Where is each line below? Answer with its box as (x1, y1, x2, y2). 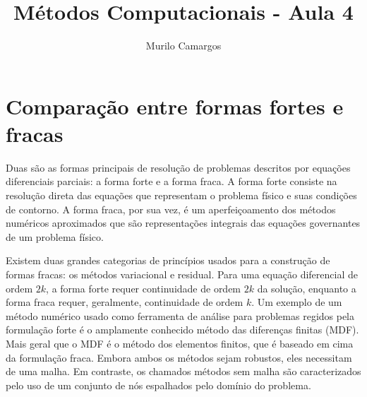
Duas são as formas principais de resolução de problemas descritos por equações (6, 160, 351, 174)
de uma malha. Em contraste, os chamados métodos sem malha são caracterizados (6, 364, 361, 379)
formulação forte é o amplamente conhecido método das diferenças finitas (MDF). (6, 322, 359, 337)
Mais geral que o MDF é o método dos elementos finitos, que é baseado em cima (6, 336, 354, 350)
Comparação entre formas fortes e (6, 91, 344, 120)
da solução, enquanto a (257, 280, 356, 295)
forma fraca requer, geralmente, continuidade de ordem (6, 295, 243, 309)
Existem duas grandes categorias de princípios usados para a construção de (6, 253, 330, 268)
